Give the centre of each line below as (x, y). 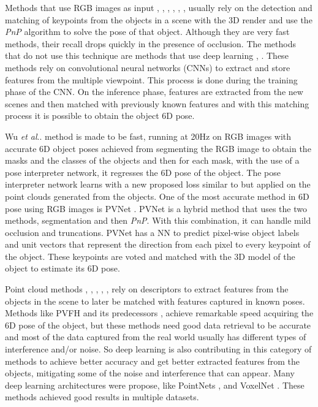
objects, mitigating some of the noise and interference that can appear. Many (150, 373)
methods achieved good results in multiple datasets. (102, 397)
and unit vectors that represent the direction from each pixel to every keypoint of (158, 244)
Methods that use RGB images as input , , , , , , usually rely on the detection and (159, 7)
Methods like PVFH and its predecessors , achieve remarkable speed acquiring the (159, 313)
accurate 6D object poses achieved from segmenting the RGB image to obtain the (158, 148)
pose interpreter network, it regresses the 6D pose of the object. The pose (143, 172)
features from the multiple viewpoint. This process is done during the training (151, 79)
